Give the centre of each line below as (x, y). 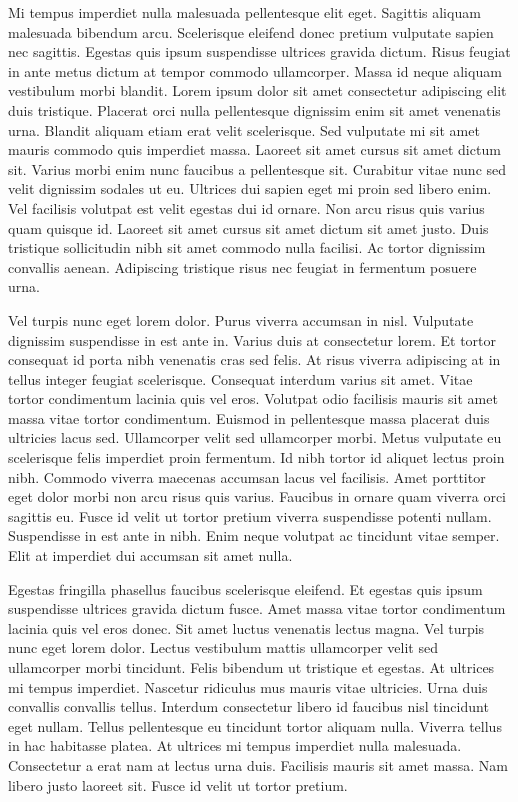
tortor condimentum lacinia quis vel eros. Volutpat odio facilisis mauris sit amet (253, 398)
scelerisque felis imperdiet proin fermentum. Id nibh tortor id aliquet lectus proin (256, 457)
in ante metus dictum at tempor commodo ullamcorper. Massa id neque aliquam (255, 70)
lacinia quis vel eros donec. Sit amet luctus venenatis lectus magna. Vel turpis (246, 627)
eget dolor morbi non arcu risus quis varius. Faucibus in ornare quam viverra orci (257, 496)
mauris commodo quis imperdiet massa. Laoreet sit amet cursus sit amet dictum (254, 149)
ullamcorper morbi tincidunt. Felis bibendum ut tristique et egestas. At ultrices (251, 667)
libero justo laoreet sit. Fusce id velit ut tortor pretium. (178, 784)
